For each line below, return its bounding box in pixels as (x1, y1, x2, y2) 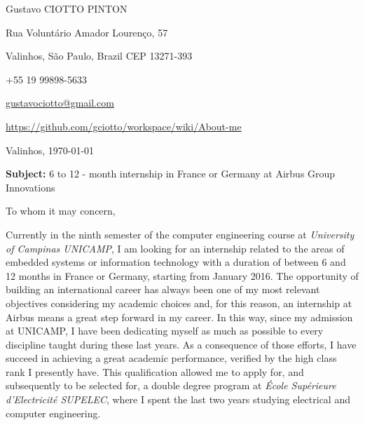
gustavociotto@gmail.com (6, 95, 114, 110)
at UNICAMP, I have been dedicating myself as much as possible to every (6, 323, 324, 338)
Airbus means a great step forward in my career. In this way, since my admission (6, 309, 353, 324)
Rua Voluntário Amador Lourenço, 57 (6, 25, 168, 39)
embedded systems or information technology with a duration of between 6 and (6, 255, 346, 269)
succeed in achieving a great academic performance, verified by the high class (6, 351, 337, 365)
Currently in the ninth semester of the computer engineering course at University (6, 227, 354, 241)
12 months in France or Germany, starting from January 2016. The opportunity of (6, 268, 359, 283)
